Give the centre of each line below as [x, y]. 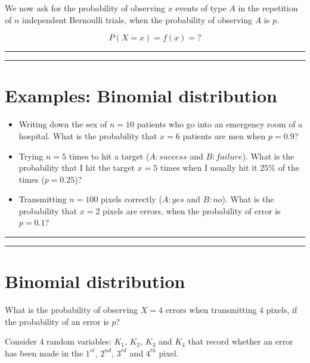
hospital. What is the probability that [88, 135]
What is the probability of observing [72, 310]
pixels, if [282, 310]
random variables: [79, 341]
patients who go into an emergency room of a [220, 124]
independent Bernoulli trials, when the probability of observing [137, 19]
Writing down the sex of [63, 124]
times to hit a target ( [109, 156]
